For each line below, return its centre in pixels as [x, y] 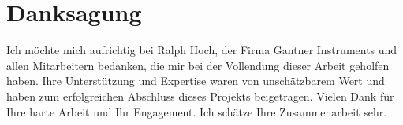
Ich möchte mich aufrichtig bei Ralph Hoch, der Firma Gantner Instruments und [202, 50]
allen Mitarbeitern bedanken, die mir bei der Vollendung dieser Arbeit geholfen [198, 65]
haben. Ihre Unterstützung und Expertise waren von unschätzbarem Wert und [196, 81]
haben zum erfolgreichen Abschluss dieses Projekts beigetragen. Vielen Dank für [200, 96]
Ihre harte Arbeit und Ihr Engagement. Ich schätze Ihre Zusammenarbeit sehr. [197, 111]
